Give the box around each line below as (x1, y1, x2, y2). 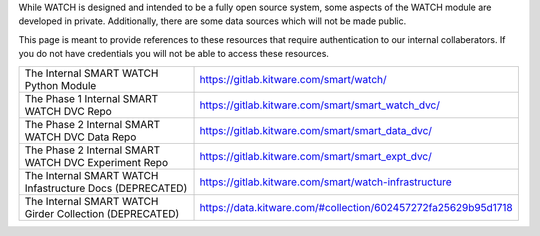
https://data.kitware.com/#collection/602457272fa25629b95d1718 (199, 200, 514, 214)
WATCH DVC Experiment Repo (24, 155, 169, 169)
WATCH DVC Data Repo (24, 130, 137, 144)
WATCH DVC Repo (24, 104, 112, 118)
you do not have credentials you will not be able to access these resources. (18, 48, 330, 60)
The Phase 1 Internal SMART (24, 91, 159, 105)
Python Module (24, 78, 97, 92)
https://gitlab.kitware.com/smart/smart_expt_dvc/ (199, 149, 432, 163)
